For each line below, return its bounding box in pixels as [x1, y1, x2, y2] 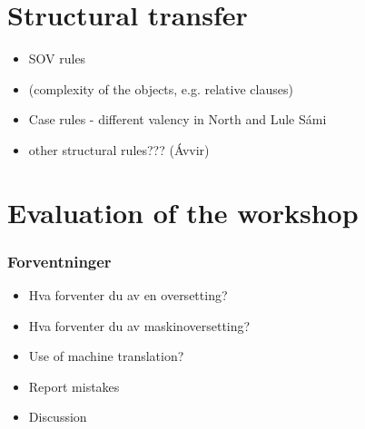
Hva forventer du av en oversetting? [28, 286, 228, 305]
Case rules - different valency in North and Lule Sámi [28, 110, 327, 129]
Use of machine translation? [28, 346, 184, 366]
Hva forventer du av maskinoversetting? [28, 316, 251, 335]
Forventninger [7, 249, 112, 272]
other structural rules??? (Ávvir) [28, 140, 210, 159]
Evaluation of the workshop [7, 193, 359, 230]
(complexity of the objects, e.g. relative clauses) [28, 79, 293, 98]
